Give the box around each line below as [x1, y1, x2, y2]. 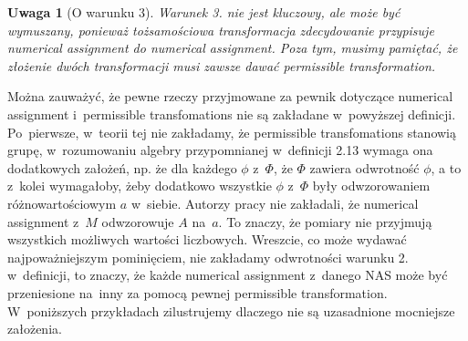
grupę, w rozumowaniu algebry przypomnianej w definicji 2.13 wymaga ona [7, 140, 433, 160]
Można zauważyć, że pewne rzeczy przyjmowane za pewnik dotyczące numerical [7, 87, 453, 106]
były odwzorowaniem [312, 176, 431, 195]
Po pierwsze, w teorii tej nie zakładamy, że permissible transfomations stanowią [7, 122, 456, 141]
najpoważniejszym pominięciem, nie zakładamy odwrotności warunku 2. [7, 247, 409, 266]
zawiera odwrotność [309, 158, 420, 177]
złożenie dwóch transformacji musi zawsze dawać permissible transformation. [7, 56, 436, 75]
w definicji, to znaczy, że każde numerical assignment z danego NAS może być [7, 265, 448, 284]
